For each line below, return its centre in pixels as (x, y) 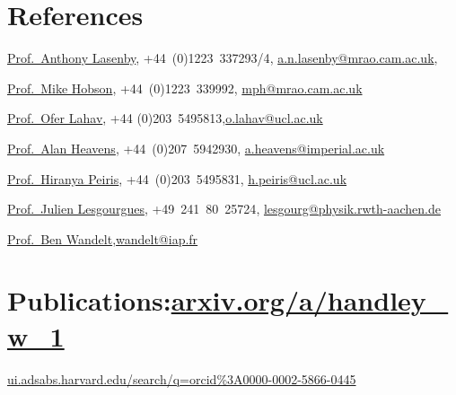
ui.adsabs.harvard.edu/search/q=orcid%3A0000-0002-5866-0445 (182, 378)
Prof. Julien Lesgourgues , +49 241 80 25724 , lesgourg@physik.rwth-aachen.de (224, 209)
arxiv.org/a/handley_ (310, 300)
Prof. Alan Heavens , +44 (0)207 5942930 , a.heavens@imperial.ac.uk (196, 148)
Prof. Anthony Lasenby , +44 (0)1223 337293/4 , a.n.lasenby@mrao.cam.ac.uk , (223, 58)
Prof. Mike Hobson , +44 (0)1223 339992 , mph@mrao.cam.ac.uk (185, 88)
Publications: (89, 300)
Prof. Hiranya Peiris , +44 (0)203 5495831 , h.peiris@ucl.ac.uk (177, 178)
